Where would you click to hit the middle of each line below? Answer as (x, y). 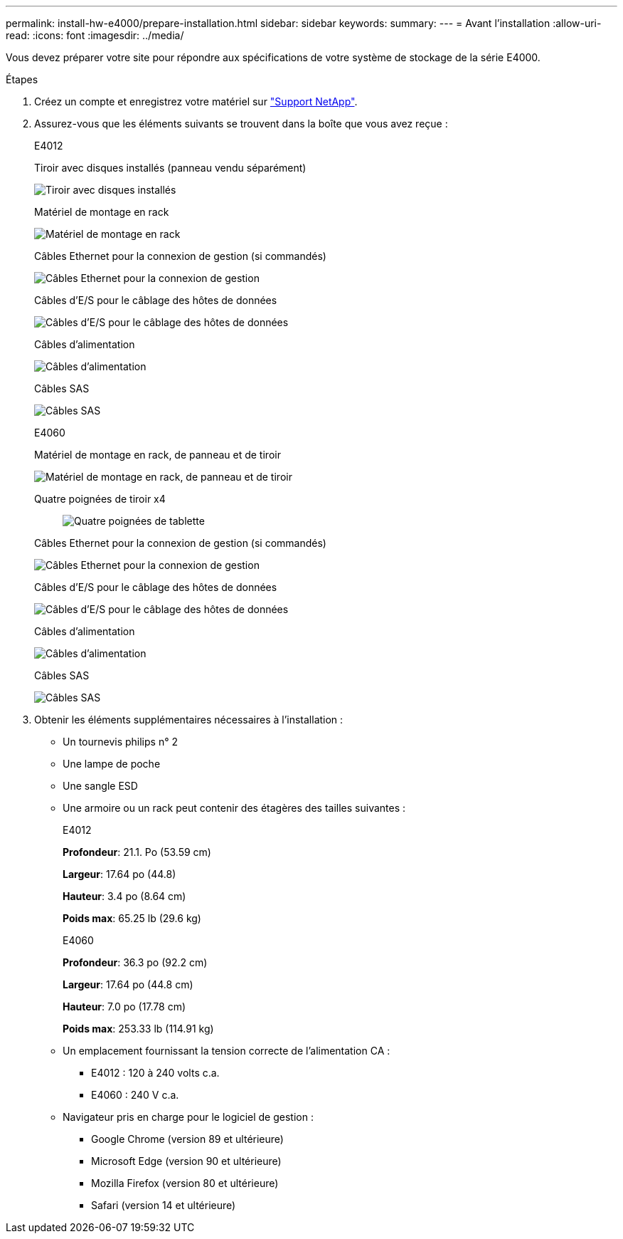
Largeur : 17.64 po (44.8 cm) (128, 984)
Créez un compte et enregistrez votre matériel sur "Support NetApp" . (196, 101)
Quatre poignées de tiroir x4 (100, 499)
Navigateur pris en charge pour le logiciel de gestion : (188, 1117)
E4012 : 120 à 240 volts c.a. (155, 1073)
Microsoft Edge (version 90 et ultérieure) (186, 1161)
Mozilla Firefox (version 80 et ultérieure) (185, 1183)
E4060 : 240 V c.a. (135, 1095)
